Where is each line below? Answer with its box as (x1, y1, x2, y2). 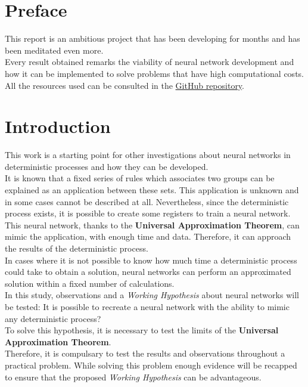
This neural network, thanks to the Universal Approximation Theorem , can (5, 218, 300, 231)
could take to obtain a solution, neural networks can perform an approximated (5, 265, 291, 278)
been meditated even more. (5, 44, 104, 56)
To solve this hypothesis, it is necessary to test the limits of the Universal (5, 324, 279, 336)
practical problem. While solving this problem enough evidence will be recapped (5, 358, 297, 371)
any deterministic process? (5, 312, 101, 324)
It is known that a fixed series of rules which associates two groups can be (5, 172, 275, 184)
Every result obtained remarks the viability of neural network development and (5, 55, 294, 68)
